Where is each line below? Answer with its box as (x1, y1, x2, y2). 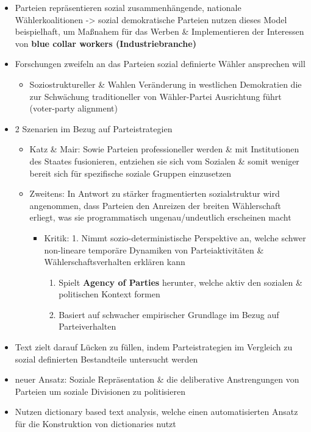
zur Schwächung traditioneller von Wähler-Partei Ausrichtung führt (29, 90, 282, 102)
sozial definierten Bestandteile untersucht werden (15, 352, 198, 365)
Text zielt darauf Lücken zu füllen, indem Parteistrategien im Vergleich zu (15, 341, 293, 353)
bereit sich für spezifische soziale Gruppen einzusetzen (29, 166, 231, 179)
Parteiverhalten (59, 320, 116, 333)
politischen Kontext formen (59, 288, 160, 300)
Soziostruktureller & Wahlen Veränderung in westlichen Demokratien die (29, 77, 302, 90)
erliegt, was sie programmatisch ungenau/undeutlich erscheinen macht (29, 211, 291, 224)
